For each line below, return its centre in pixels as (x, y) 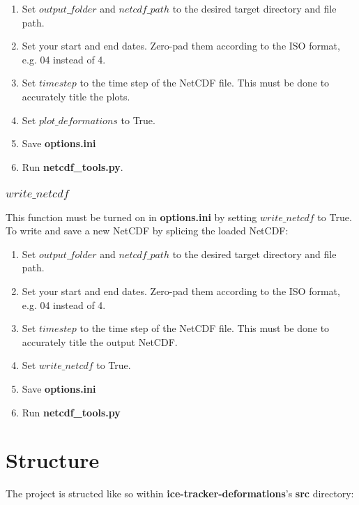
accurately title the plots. (76, 96)
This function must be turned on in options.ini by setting (131, 217)
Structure (53, 460)
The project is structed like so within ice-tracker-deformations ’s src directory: (180, 493)
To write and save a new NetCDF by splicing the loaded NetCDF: (147, 231)
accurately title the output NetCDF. (100, 341)
